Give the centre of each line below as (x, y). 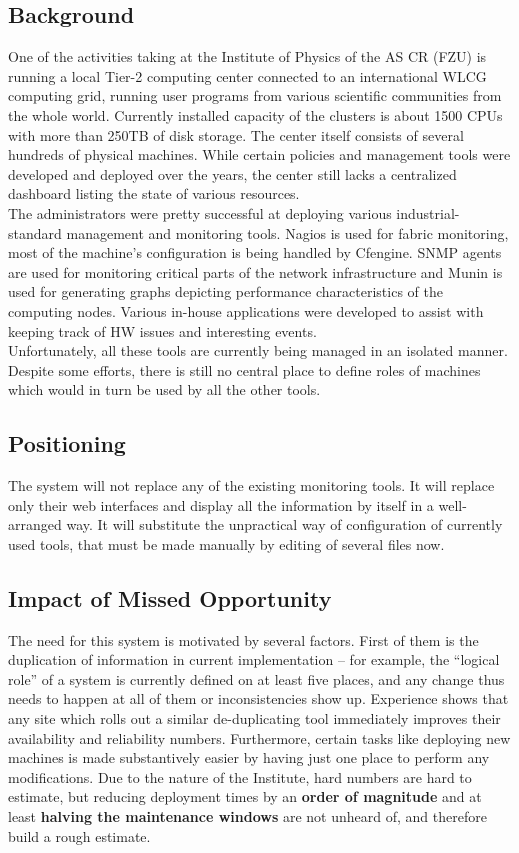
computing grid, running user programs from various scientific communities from (255, 95)
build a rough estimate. (79, 835)
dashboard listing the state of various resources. (154, 193)
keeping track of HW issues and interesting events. (162, 330)
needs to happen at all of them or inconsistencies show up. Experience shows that (258, 698)
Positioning (67, 443)
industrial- (428, 212)
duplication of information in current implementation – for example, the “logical (254, 659)
